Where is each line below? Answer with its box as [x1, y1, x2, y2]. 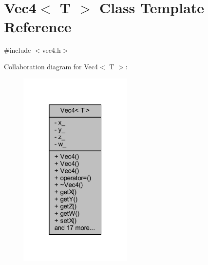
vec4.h [42, 45, 61, 55]
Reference [4, 17, 72, 37]
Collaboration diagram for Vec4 [4, 61, 98, 71]
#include [4, 45, 31, 55]
